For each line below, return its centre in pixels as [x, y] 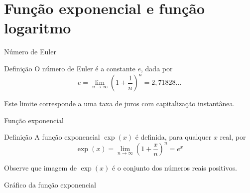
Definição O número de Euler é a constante [70, 68]
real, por [233, 137]
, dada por [157, 68]
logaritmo [38, 28]
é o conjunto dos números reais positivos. [174, 168]
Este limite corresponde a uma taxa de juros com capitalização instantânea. [120, 103]
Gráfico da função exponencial [50, 184]
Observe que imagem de [40, 168]
